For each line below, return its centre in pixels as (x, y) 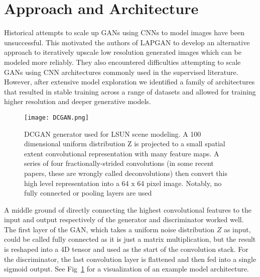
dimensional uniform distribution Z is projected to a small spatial (125, 144)
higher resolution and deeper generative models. (78, 101)
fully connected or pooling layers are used (88, 193)
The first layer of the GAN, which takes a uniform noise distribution (109, 229)
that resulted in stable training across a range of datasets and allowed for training (130, 91)
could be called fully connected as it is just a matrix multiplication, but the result (130, 239)
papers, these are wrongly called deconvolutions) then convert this (126, 173)
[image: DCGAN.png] (56, 117)
